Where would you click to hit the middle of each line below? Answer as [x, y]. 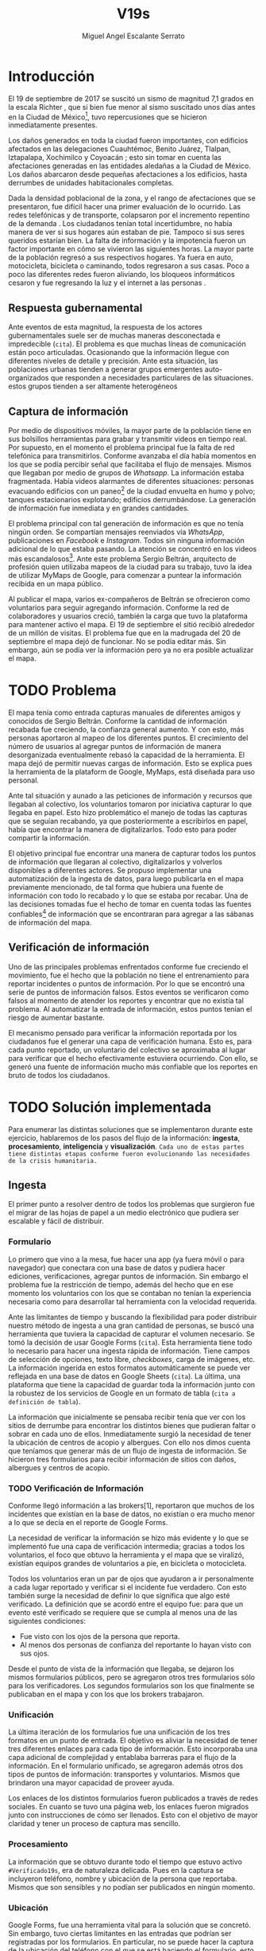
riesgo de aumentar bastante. [56, 1017]
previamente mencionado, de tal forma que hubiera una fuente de [116, 888]
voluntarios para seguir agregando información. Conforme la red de [119, 608]
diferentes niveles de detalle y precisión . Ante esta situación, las [113, 361]
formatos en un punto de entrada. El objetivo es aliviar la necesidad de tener [133, 1741]
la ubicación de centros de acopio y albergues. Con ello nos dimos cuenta [129, 1442]
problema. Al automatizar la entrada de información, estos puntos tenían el [130, 1009]
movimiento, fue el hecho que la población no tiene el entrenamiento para [129, 975]
